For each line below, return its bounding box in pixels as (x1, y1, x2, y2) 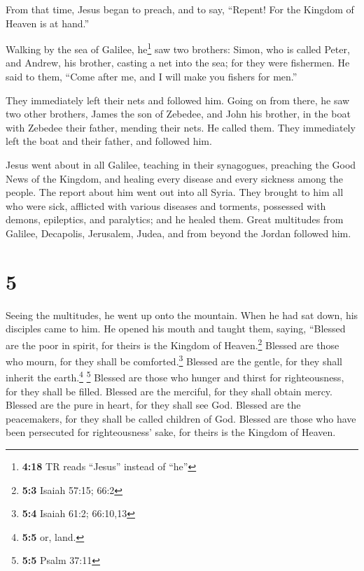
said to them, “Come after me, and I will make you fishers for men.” (6, 69, 297, 84)
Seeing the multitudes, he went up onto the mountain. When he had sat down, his (6, 307, 358, 322)
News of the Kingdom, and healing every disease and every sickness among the (6, 171, 343, 185)
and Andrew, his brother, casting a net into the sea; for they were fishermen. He (6, 55, 350, 70)
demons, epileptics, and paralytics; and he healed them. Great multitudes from (6, 212, 344, 227)
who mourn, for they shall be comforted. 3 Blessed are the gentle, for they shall (6, 352, 342, 368)
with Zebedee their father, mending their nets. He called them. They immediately (6, 120, 356, 134)
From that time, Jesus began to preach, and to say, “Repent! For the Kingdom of (6, 2, 354, 16)
